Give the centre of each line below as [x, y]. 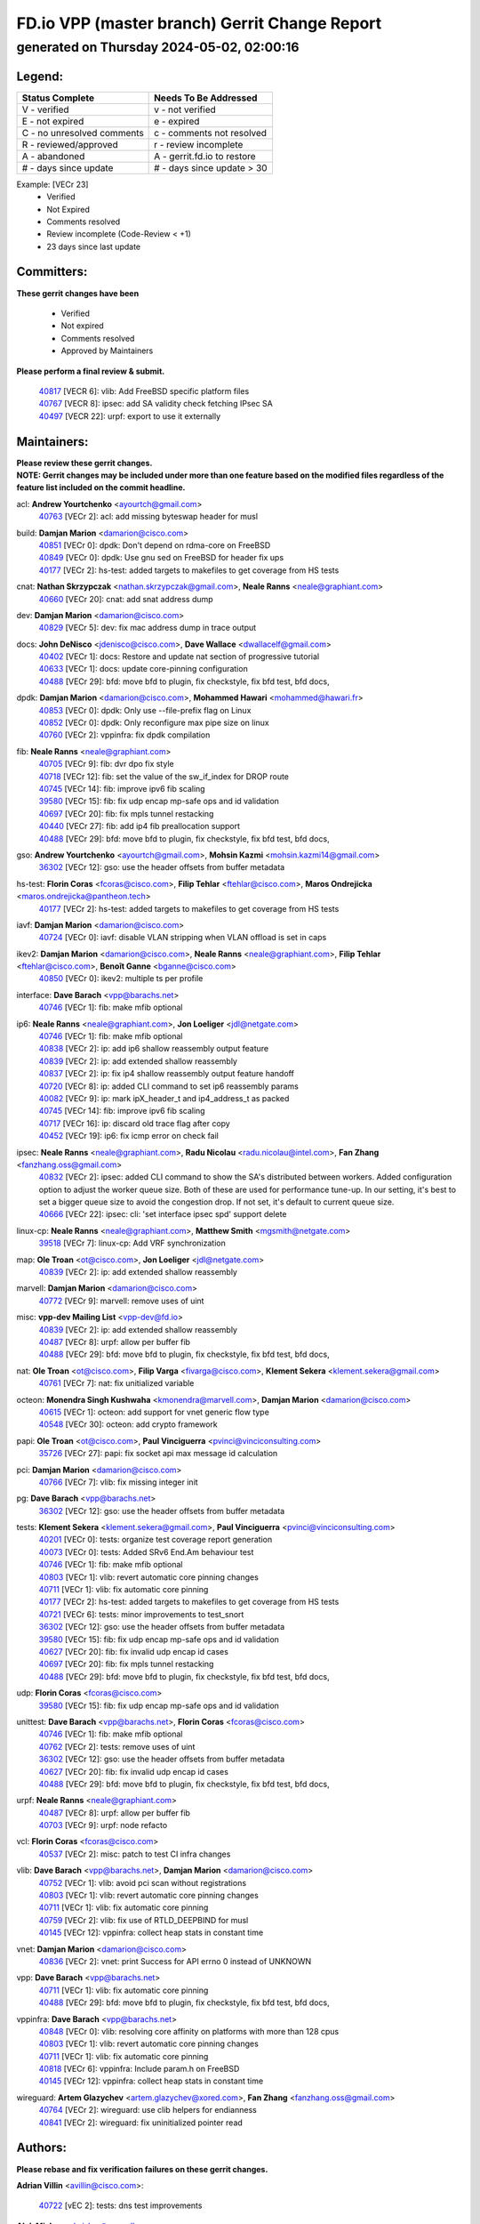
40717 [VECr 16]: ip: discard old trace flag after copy [134, 1123]
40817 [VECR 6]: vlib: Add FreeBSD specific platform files [144, 391]
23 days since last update [94, 246]
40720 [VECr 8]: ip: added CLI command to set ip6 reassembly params [169, 1086]
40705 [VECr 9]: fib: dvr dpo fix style [106, 764]
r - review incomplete [199, 144]
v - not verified [185, 109]
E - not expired [53, 121]
